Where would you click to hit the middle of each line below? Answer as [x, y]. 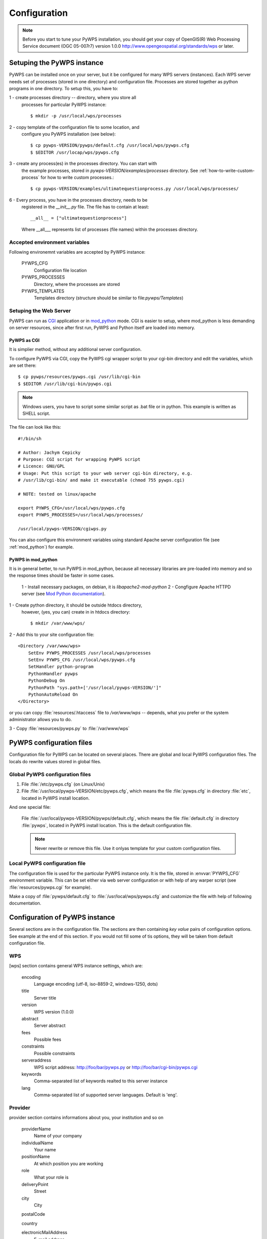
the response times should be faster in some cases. [62, 575]
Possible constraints [54, 1053]
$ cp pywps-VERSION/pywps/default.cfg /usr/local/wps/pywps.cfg [110, 145]
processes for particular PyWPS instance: [64, 105]
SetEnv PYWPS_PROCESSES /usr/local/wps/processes [89, 653]
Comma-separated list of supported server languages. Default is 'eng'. [106, 1095]
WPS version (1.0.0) [54, 1012]
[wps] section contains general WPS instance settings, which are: [76, 966]
